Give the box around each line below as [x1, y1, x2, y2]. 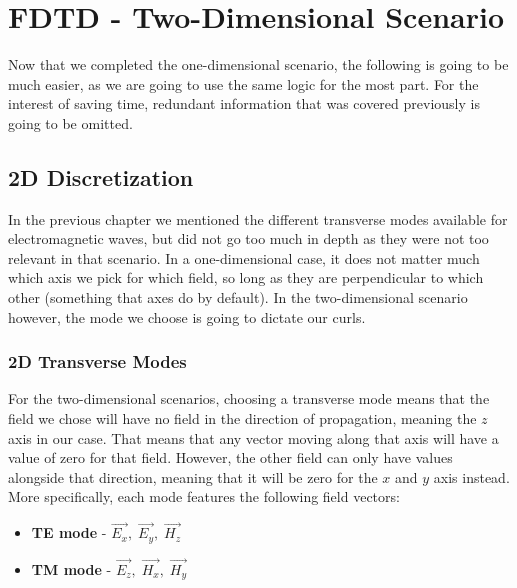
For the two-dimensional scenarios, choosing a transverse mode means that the [8, 388, 490, 409]
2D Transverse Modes [8, 349, 187, 374]
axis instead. [433, 466, 510, 487]
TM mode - [31, 558, 112, 579]
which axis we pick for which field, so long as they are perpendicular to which [8, 267, 484, 288]
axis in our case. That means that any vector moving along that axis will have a [8, 427, 499, 448]
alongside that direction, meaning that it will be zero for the [8, 466, 378, 487]
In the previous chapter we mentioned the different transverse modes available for [8, 208, 508, 229]
